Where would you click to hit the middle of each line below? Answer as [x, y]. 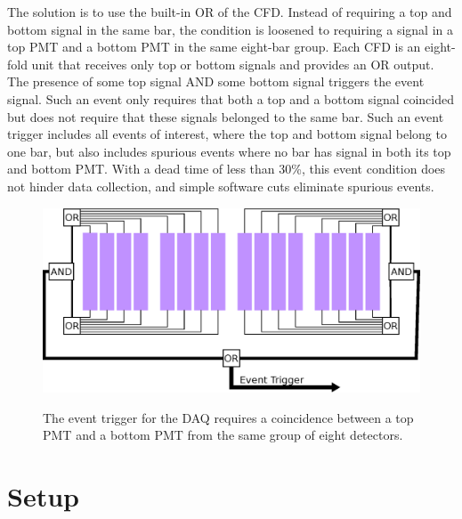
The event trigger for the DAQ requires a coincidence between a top [228, 417]
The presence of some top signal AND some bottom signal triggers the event [216, 81]
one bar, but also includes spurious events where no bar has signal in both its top [229, 151]
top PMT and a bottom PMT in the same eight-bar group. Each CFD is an [214, 47]
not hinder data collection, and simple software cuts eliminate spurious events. [221, 186]
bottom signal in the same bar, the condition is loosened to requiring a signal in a [231, 29]
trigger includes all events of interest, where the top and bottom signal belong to [227, 134]
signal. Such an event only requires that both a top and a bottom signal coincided [231, 98]
